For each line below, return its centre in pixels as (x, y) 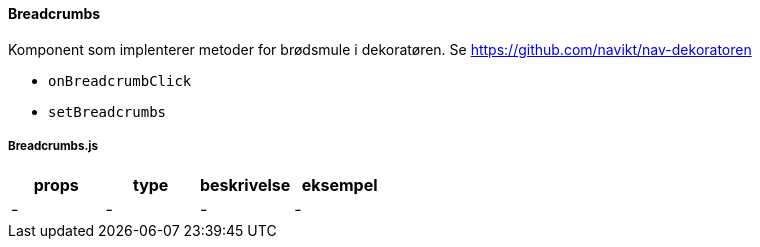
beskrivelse (245, 185)
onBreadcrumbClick (120, 80)
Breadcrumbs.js (53, 146)
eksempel (339, 185)
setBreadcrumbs (107, 111)
